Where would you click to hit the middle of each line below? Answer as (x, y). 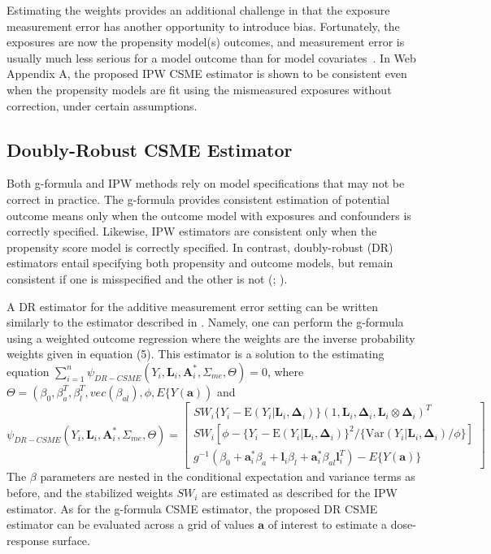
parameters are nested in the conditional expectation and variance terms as (228, 476)
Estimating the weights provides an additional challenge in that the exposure (198, 10)
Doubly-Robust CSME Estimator (150, 149)
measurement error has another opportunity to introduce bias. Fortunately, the (203, 26)
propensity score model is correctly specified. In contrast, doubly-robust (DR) (200, 247)
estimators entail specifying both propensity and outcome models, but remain (200, 263)
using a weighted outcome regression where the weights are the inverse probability (211, 338)
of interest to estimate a (328, 524)
